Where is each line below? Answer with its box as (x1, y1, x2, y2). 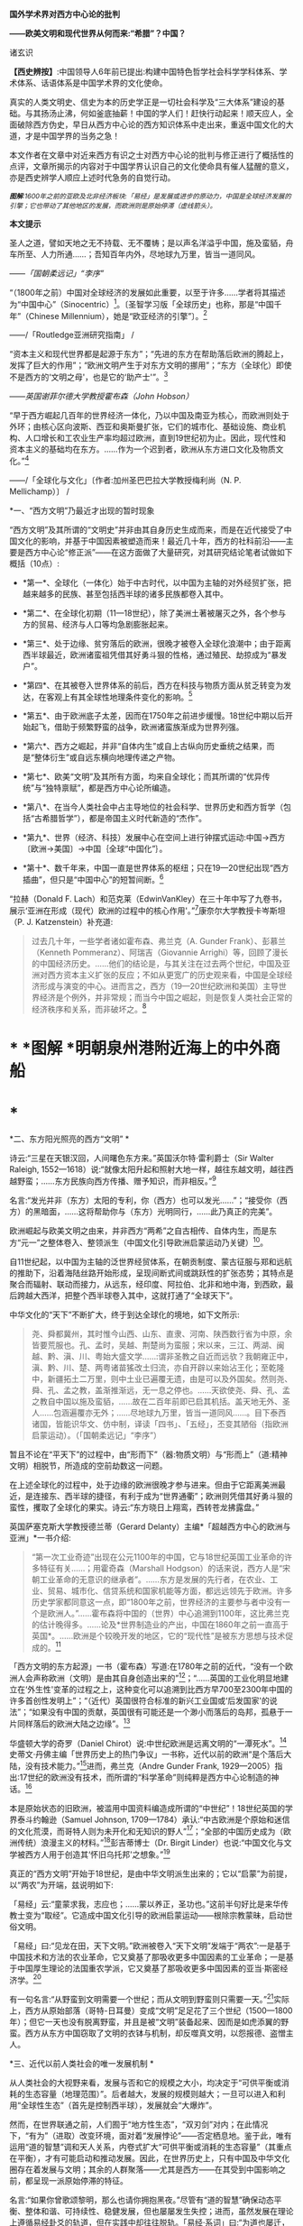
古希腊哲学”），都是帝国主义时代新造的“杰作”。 (33, 813, 207, 824)
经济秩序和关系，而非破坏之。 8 (31, 1002, 147, 1014)
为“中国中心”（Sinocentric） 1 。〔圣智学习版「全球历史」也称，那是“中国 (9, 298, 275, 309)
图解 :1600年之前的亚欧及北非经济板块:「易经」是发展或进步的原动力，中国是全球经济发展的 (9, 192, 291, 201)
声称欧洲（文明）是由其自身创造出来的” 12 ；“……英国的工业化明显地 (32, 1672, 281, 1683)
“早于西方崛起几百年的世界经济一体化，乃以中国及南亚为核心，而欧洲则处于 (9, 409, 290, 420)
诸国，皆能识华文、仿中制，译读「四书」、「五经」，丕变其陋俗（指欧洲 (31, 1418, 289, 1429)
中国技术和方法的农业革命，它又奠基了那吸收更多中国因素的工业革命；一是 (9, 1951, 286, 1962)
